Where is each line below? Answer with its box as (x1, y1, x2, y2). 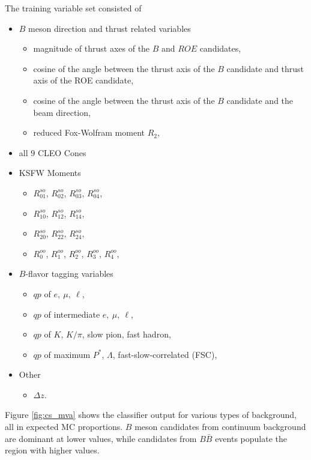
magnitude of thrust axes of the (33, 42, 150, 55)
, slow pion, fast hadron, (82, 328, 171, 340)
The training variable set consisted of (5, 2, 142, 14)
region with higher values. (5, 444, 100, 456)
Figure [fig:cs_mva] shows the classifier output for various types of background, (5, 408, 297, 421)
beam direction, (33, 106, 91, 118)
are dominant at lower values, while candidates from (5, 432, 197, 444)
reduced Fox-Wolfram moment (33, 126, 145, 139)
